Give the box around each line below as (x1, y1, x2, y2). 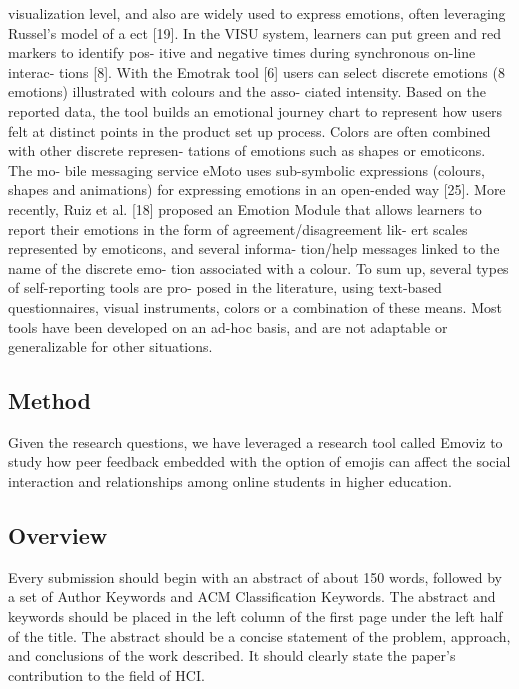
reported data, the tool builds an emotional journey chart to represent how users (8, 100, 503, 121)
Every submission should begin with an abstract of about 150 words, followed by (8, 566, 502, 587)
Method (8, 385, 91, 416)
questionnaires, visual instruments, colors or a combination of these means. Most (8, 296, 502, 317)
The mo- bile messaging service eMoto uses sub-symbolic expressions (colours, (8, 159, 485, 180)
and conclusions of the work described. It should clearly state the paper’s (8, 645, 456, 666)
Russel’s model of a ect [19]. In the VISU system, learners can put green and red (8, 22, 502, 43)
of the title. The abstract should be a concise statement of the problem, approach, (8, 625, 511, 646)
